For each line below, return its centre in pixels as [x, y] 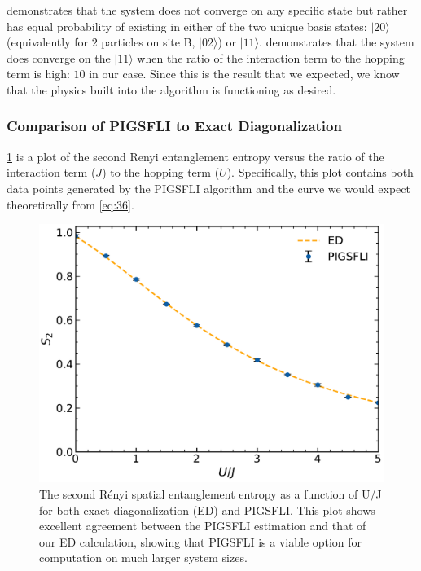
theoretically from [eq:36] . [70, 204]
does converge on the [59, 57]
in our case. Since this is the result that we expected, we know [244, 74]
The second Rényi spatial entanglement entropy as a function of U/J [210, 493]
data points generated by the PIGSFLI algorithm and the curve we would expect [208, 188]
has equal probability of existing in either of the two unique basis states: [187, 26]
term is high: [38, 74]
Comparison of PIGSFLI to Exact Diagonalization [174, 126]
